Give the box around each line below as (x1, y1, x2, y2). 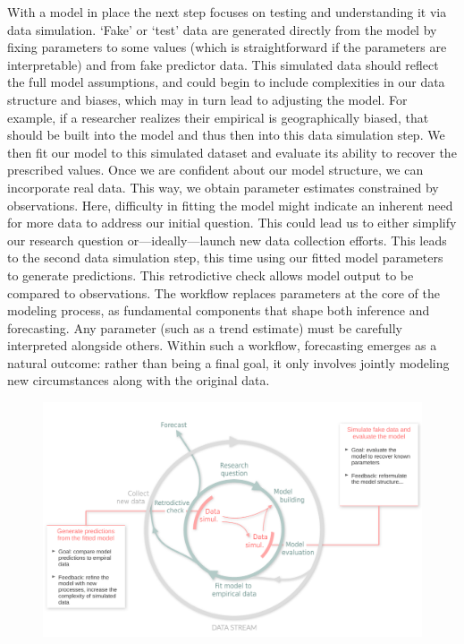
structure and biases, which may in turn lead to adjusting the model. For (7, 90, 408, 108)
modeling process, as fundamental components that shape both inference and (7, 301, 430, 320)
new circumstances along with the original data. (7, 371, 270, 390)
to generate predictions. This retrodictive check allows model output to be (7, 265, 414, 284)
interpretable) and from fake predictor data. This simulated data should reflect (7, 55, 439, 73)
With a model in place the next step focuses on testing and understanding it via (7, 3, 447, 21)
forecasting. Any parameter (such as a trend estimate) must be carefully (7, 318, 402, 337)
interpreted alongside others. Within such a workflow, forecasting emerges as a (7, 336, 437, 355)
